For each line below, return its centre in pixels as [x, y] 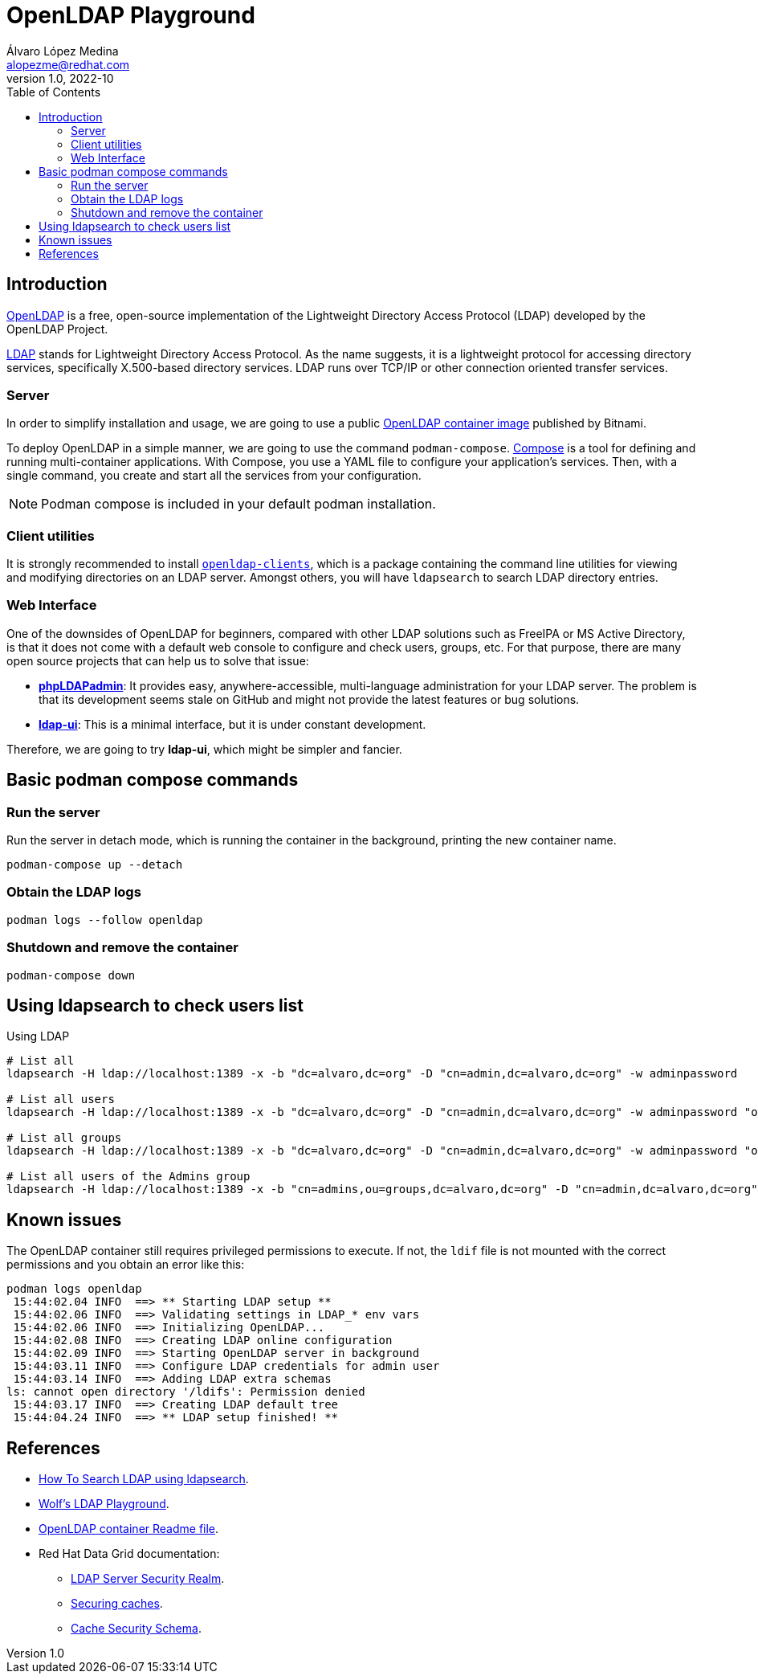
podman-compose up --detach [95, 865]
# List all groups [64, 1138]
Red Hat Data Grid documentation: [129, 1554]
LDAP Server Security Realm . [148, 1579]
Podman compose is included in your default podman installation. [238, 504]
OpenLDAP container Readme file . [129, 1529]
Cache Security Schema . [136, 1629]
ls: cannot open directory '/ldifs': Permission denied [186, 1392]
